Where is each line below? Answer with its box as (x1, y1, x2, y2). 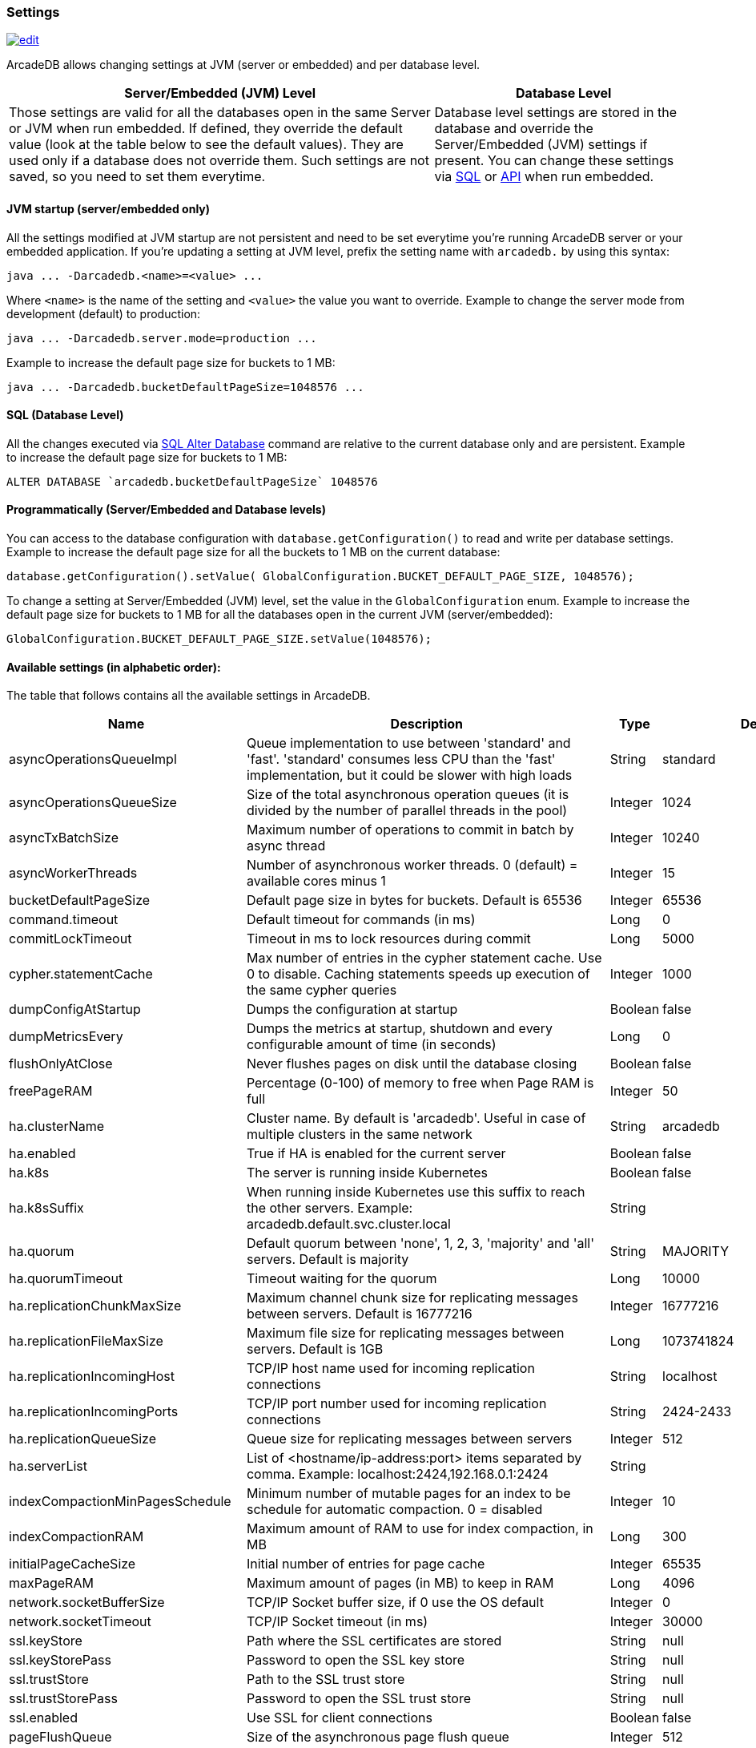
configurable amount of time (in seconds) (246, 1036, 497, 1053)
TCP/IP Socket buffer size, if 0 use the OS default (246, 1594, 544, 1611)
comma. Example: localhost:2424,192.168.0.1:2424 (246, 1466, 549, 1483)
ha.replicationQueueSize (9, 1431, 157, 1447)
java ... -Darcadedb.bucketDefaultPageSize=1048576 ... (6, 380, 364, 394)
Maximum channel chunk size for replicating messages (246, 1290, 578, 1306)
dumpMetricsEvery (9, 1028, 123, 1045)
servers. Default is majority (246, 1251, 409, 1268)
